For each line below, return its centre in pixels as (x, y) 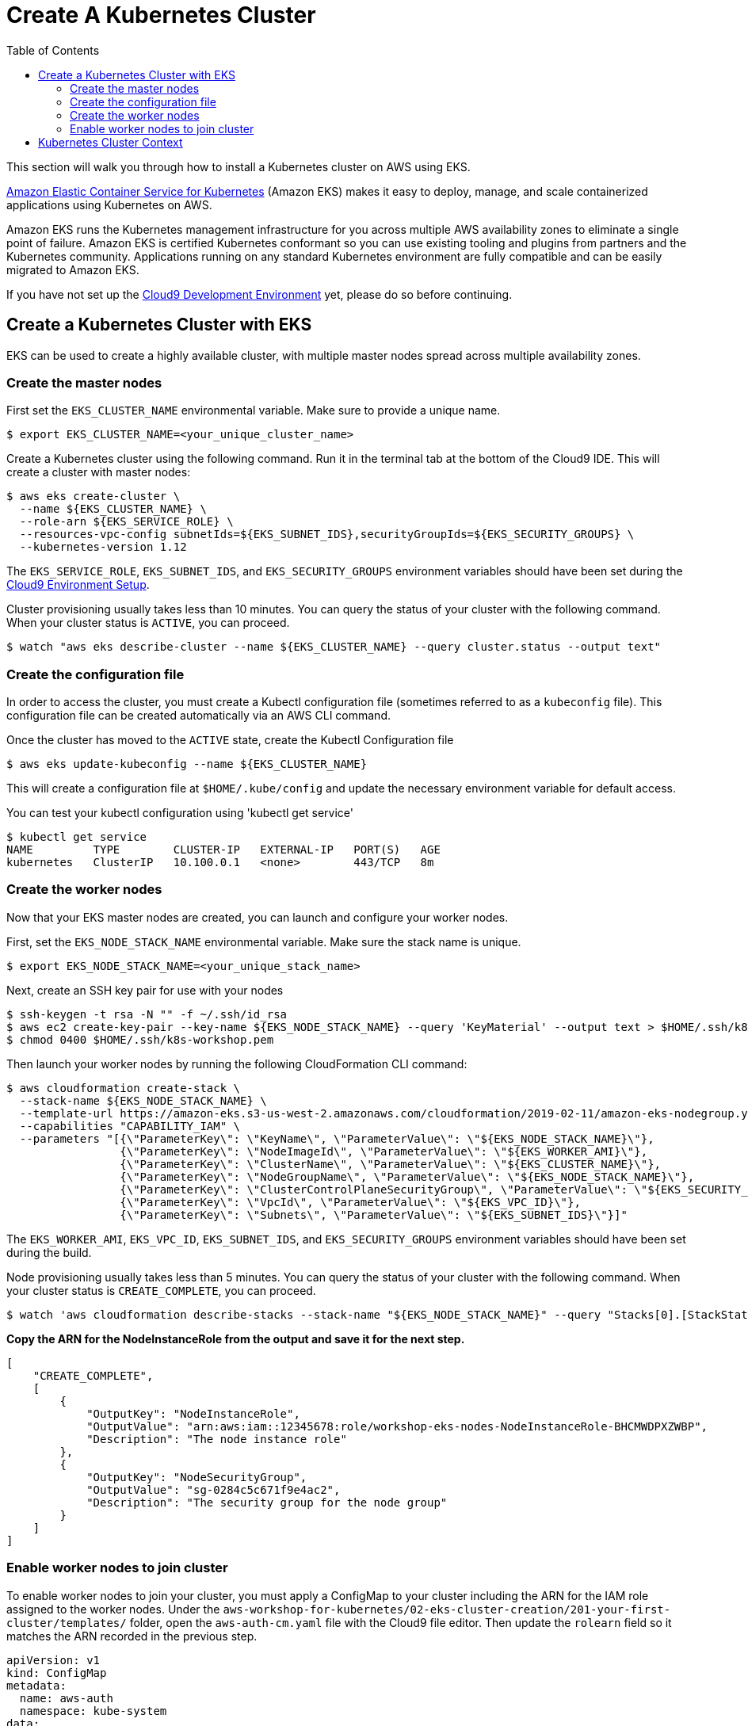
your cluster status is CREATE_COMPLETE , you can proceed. (161, 1290)
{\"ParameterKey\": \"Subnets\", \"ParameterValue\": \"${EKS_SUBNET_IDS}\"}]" (374, 1214)
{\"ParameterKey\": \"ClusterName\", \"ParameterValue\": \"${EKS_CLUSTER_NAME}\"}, (391, 1164)
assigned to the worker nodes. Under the (113, 1609)
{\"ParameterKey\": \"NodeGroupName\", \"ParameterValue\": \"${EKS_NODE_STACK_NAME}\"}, (407, 1176)
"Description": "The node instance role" (217, 1439)
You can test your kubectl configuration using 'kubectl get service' (180, 813)
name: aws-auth (66, 1698)
